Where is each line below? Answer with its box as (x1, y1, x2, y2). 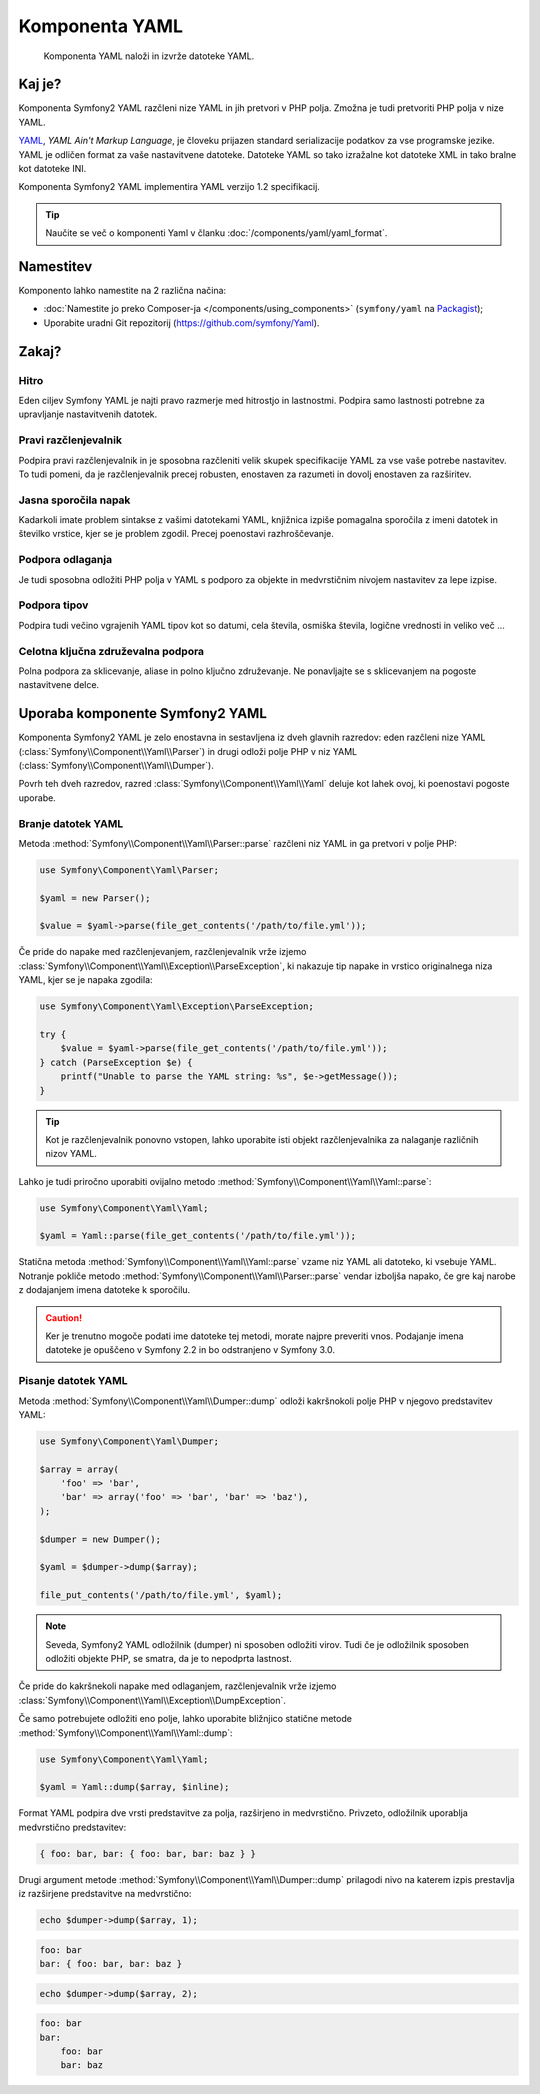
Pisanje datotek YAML (18, 1374, 128, 1388)
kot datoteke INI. (18, 163, 87, 175)
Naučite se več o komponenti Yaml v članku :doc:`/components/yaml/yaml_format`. (45, 227, 388, 239)
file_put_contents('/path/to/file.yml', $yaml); (39, 1590, 283, 1601)
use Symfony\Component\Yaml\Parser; (39, 864, 220, 875)
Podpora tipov (18, 598, 89, 612)
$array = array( (39, 1463, 120, 1475)
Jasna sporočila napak (18, 493, 131, 507)
